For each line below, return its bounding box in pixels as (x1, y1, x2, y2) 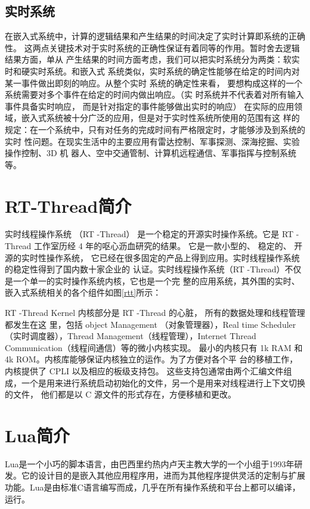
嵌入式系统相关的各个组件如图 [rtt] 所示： (5, 286, 162, 299)
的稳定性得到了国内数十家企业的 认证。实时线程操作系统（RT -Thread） (5, 263, 285, 275)
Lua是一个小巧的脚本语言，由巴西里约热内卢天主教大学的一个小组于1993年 (5, 457, 294, 470)
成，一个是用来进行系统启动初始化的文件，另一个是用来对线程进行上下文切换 (5, 376, 305, 389)
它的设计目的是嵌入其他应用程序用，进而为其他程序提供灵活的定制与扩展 (21, 469, 305, 482)
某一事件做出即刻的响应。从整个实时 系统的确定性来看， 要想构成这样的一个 (5, 76, 303, 89)
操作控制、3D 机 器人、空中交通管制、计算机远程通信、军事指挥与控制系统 (5, 147, 297, 159)
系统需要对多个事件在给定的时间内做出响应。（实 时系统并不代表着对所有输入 (5, 88, 304, 101)
